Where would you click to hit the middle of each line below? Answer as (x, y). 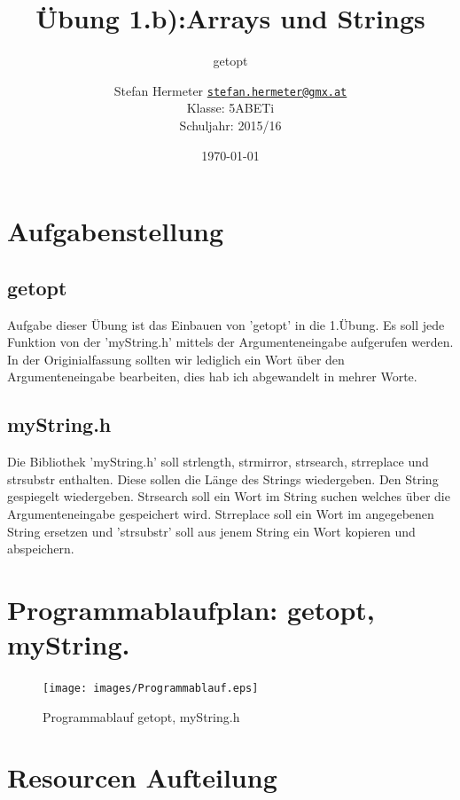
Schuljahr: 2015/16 (230, 125)
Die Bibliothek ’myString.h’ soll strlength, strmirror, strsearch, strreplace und (218, 462)
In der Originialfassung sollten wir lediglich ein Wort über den (176, 359)
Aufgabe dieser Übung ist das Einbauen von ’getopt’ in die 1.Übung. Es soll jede (226, 324)
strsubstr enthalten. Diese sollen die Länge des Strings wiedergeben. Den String (223, 478)
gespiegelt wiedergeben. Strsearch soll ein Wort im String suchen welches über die (229, 496)
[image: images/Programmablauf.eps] (151, 688)
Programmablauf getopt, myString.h (141, 716)
